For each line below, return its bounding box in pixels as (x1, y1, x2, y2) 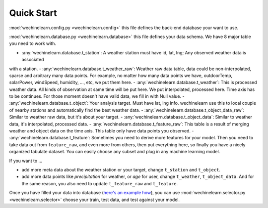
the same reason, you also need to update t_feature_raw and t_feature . (21, 180, 178, 186)
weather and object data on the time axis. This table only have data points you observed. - (9, 128, 194, 134)
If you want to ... (9, 158, 43, 164)
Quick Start (9, 7, 57, 18)
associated (21, 57, 44, 63)
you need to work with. (9, 41, 57, 46)
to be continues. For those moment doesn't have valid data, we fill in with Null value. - (9, 93, 185, 99)
